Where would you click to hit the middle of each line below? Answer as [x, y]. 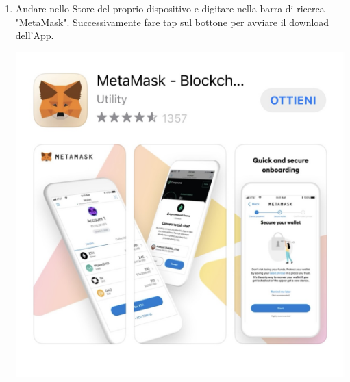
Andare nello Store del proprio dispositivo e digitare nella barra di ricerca [170, 8]
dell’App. [35, 35]
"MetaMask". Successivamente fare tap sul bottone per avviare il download [172, 22]
